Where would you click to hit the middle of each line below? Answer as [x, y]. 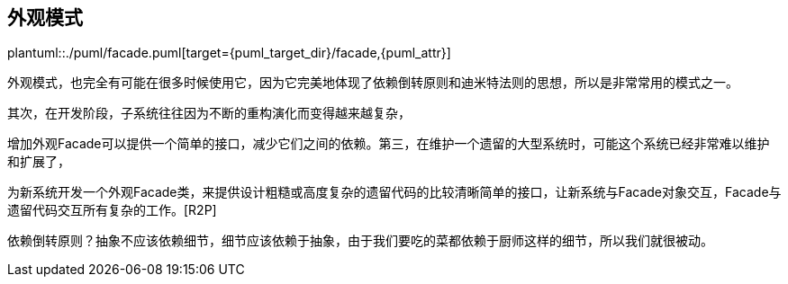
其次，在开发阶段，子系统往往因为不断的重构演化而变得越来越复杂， [209, 113]
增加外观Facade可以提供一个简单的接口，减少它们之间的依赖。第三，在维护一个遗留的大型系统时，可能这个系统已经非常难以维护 [389, 144]
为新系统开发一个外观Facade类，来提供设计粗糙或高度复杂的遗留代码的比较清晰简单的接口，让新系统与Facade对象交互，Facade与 [394, 192]
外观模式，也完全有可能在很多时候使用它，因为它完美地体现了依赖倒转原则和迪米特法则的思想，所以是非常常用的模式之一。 [373, 83]
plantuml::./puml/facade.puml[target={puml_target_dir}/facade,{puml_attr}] [229, 53]
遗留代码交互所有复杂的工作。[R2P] [112, 210]
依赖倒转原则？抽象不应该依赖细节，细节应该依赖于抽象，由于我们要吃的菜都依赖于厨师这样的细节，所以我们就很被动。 [360, 241]
